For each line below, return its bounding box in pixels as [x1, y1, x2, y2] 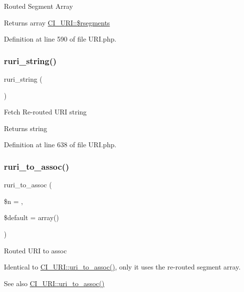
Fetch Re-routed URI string [4, 107, 87, 117]
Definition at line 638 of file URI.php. [4, 139, 116, 150]
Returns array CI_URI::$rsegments [4, 17, 110, 27]
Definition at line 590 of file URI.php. [4, 34, 116, 44]
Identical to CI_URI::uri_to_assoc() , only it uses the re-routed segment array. [4, 262, 241, 272]
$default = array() [4, 212, 59, 223]
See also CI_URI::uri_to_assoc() [4, 278, 105, 288]
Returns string [4, 123, 47, 133]
